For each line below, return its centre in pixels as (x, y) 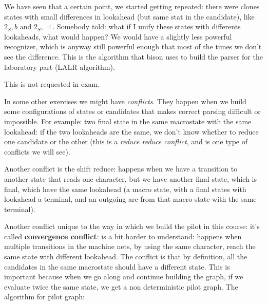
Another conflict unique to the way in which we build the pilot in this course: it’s (132, 226)
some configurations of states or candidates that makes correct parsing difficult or (132, 111)
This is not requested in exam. (52, 84)
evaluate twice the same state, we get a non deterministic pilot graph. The (121, 286)
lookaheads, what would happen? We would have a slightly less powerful (118, 36)
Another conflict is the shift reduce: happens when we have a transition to (121, 169)
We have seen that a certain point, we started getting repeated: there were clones (132, 6)
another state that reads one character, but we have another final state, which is (131, 178)
